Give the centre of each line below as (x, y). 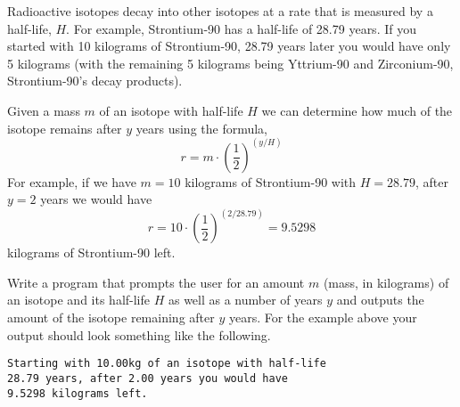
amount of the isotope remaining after (111, 317)
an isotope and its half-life (79, 300)
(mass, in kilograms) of (386, 282)
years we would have (96, 199)
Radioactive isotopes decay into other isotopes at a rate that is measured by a (220, 11)
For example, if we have (72, 181)
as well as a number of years (245, 300)
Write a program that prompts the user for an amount (156, 282)
